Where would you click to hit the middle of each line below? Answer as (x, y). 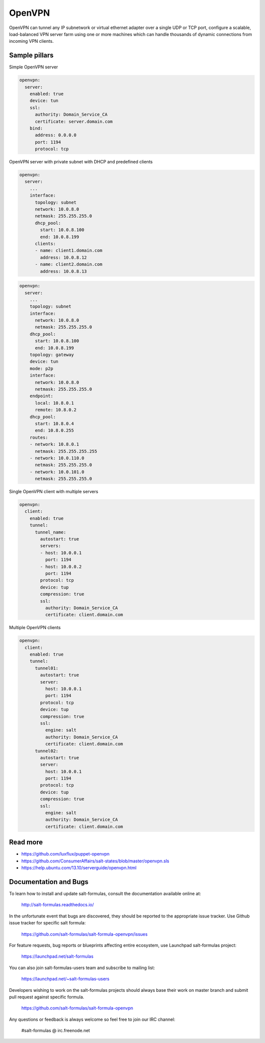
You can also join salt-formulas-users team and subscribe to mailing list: (82, 968)
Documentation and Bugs (49, 882)
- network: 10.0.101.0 (57, 472)
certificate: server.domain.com (74, 121)
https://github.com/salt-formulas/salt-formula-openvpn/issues (84, 934)
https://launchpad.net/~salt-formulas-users (66, 979)
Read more (26, 842)
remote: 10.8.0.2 (56, 410)
